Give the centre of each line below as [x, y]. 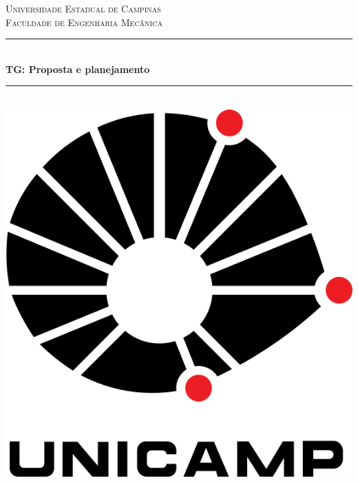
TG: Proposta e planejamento [78, 69]
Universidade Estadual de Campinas [83, 8]
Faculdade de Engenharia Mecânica [84, 22]
